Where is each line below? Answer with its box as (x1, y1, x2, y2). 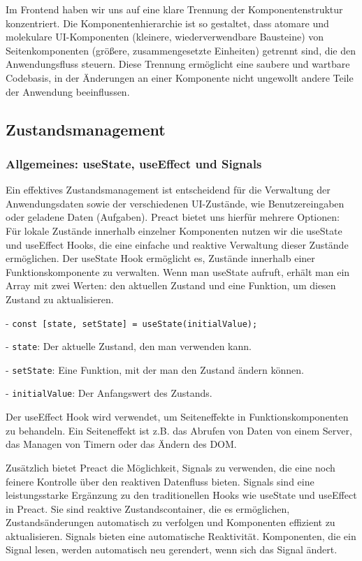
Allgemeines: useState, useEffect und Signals (6, 154, 262, 172)
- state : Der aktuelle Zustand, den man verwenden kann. (6, 339, 252, 354)
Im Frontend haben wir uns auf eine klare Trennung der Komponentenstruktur (6, 2, 343, 16)
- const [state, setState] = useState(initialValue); (6, 315, 258, 330)
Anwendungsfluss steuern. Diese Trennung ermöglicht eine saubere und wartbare (6, 57, 350, 71)
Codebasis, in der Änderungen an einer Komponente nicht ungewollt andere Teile (6, 70, 354, 85)
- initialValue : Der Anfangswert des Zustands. (6, 386, 212, 400)
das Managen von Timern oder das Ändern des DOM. (6, 437, 237, 451)
